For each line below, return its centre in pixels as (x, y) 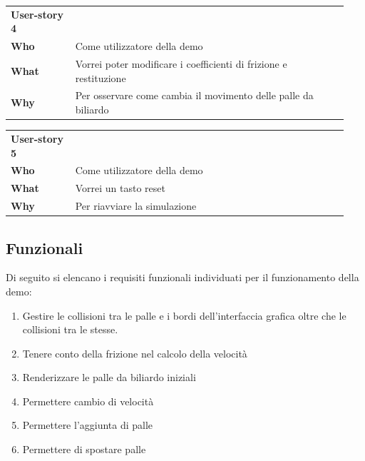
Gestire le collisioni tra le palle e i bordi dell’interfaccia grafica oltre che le (184, 315)
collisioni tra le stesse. (70, 329)
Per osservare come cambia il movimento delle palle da (194, 95)
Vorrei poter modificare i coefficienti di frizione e (181, 64)
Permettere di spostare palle (84, 449)
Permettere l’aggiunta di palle (88, 425)
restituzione (101, 77)
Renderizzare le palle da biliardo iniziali (109, 377)
